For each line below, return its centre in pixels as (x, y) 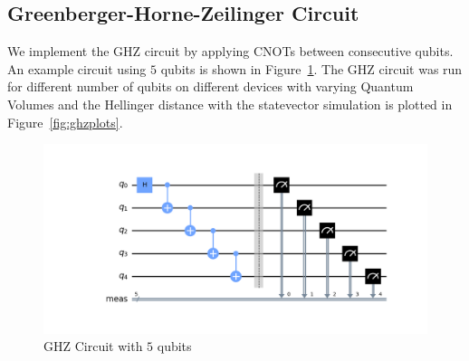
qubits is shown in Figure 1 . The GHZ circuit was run (311, 68)
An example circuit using (77, 68)
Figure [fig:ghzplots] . (65, 122)
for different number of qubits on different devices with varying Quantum (211, 86)
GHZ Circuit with (93, 346)
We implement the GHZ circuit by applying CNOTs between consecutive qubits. (230, 51)
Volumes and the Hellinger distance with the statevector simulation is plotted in (230, 104)
